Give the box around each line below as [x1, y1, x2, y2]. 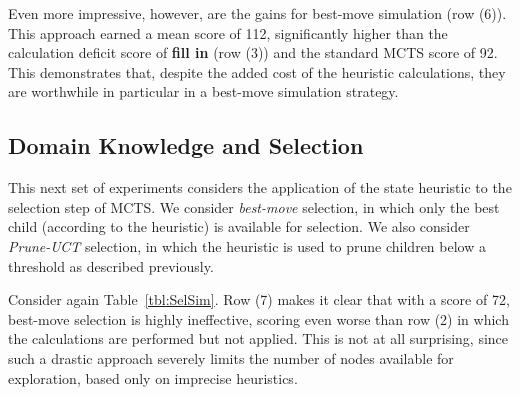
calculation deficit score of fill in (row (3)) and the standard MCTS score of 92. [8, 42, 498, 63]
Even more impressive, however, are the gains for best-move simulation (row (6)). [8, 3, 507, 23]
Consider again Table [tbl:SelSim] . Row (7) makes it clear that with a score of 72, [8, 289, 510, 310]
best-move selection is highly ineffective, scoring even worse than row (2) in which [8, 308, 509, 329]
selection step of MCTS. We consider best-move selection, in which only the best [8, 196, 500, 217]
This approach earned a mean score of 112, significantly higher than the [8, 22, 448, 43]
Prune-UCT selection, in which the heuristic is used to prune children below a [8, 235, 486, 256]
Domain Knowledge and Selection [8, 130, 364, 161]
